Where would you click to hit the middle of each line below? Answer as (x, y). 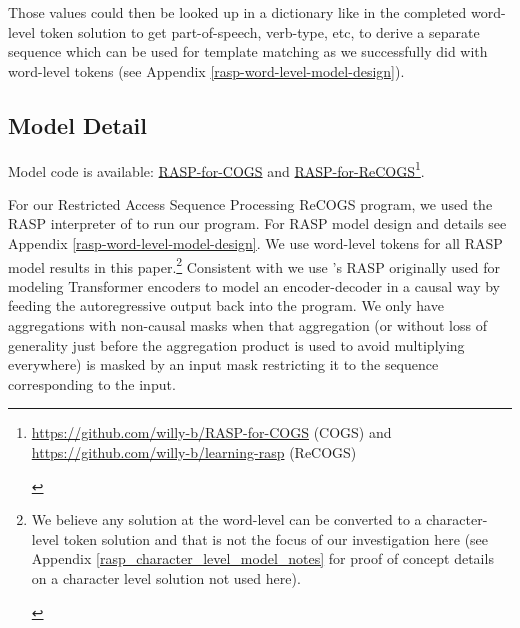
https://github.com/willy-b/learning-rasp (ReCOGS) (194, 452)
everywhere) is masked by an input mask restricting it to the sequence (223, 364)
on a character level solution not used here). (166, 577)
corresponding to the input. (92, 383)
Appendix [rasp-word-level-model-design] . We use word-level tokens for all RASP (255, 243)
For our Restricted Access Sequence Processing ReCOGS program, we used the (250, 203)
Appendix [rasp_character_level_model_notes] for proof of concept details (262, 558)
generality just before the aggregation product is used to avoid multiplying (236, 344)
